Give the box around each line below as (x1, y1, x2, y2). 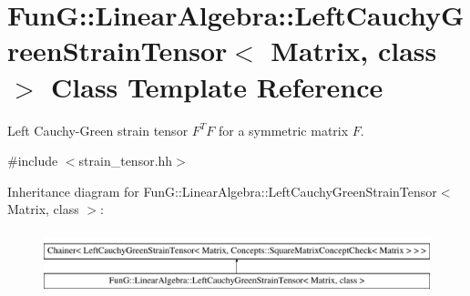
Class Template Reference (51, 67, 383, 105)
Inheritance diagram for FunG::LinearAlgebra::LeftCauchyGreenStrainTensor (7, 181, 437, 200)
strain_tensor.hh (78, 151, 173, 170)
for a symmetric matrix (218, 120, 349, 139)
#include (7, 151, 58, 170)
